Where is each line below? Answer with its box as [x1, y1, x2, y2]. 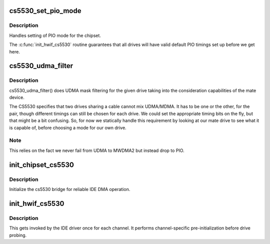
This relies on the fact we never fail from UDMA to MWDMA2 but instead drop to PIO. [9, 147, 184, 153]
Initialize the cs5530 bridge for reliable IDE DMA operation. [9, 186, 130, 192]
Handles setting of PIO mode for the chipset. [9, 32, 101, 38]
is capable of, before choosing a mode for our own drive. [9, 124, 127, 130]
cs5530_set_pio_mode [9, 6, 81, 15]
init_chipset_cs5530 [9, 160, 74, 169]
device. [9, 94, 24, 100]
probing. [9, 232, 27, 238]
